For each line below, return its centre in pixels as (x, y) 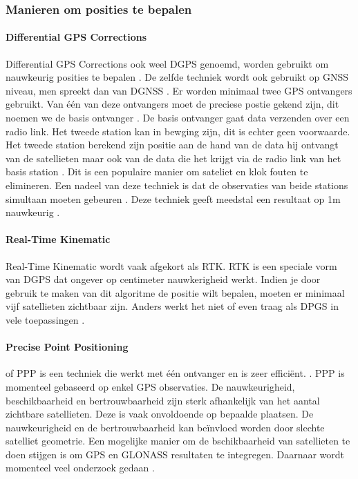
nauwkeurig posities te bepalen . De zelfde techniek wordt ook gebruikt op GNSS (177, 77)
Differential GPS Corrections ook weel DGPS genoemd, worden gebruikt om (167, 63)
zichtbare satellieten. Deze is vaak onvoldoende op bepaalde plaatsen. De (160, 414)
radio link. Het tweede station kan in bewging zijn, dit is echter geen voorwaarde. (178, 131)
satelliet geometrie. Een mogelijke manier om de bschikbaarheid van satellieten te (178, 441)
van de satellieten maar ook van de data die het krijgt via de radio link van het (173, 158)
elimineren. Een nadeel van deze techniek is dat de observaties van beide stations (177, 185)
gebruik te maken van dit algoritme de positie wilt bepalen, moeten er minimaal (175, 292)
